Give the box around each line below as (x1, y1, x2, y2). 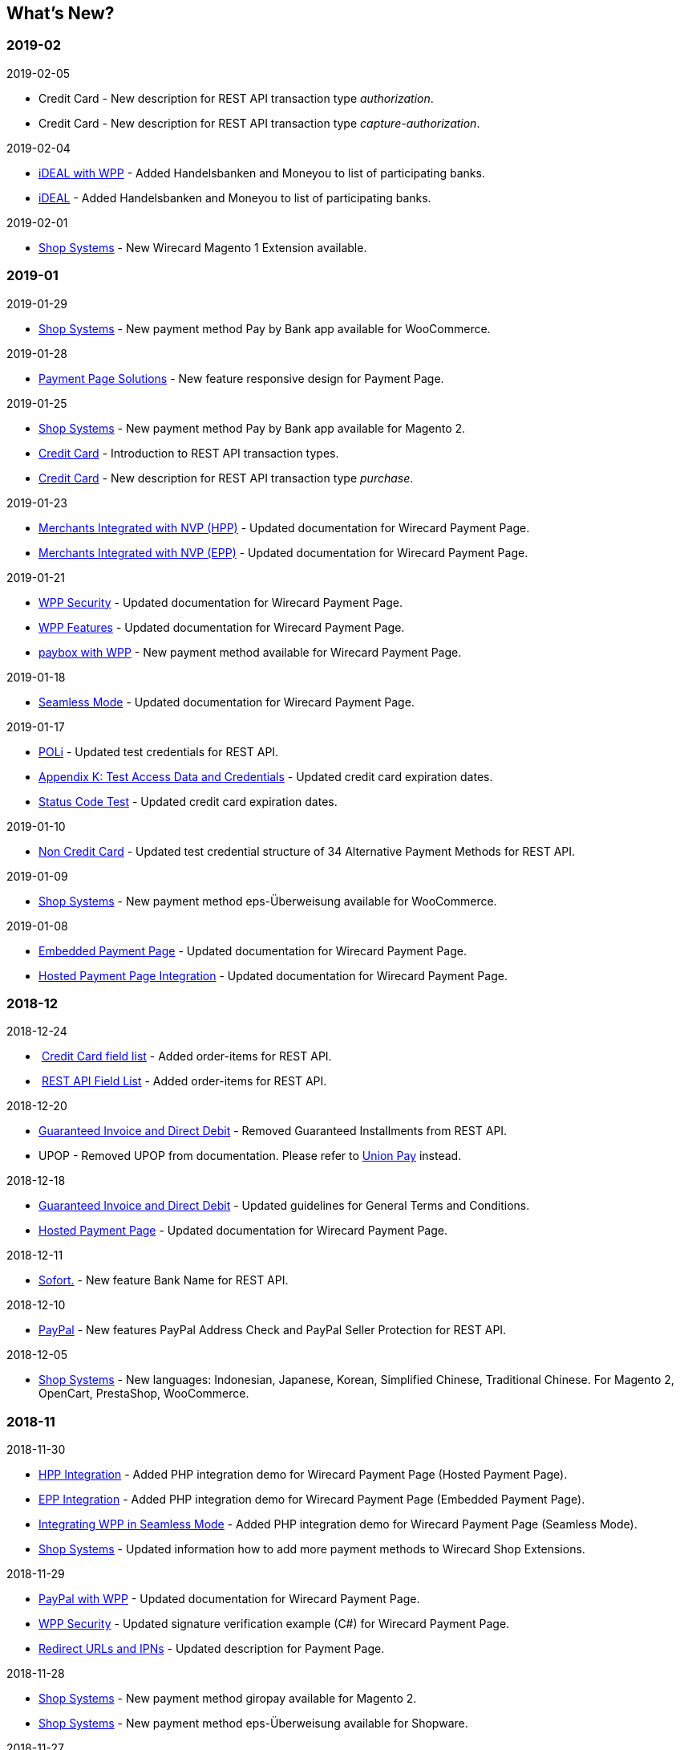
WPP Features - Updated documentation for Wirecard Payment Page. (38, 620, 405, 634)
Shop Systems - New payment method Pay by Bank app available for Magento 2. (38, 421, 466, 435)
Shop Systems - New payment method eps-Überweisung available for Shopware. (38, 1716, 468, 1731)
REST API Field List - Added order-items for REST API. (41, 1074, 327, 1089)
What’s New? (6, 3, 115, 23)
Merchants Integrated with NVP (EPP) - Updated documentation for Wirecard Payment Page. (38, 545, 528, 560)
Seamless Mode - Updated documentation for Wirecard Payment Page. (38, 694, 415, 709)
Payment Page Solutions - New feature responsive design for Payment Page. (38, 371, 444, 385)
